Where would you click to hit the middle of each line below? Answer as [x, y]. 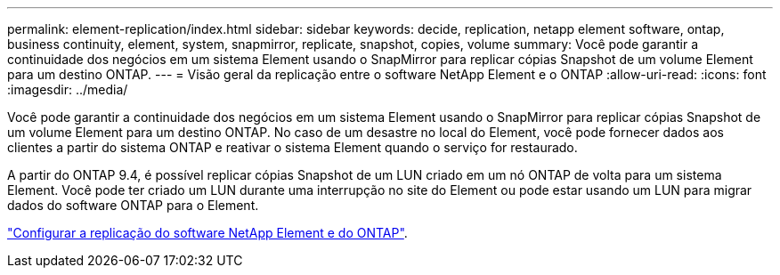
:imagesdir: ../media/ [68, 89]
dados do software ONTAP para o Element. [133, 205]
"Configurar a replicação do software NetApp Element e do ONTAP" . [207, 233]
